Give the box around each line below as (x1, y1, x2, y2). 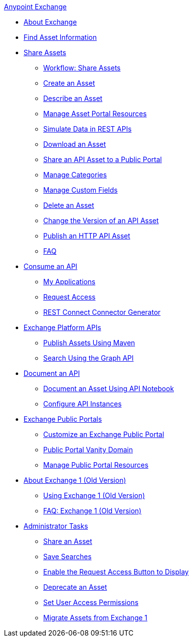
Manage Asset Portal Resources (43, 109, 147, 118)
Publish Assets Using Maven (43, 338, 135, 347)
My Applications (43, 277, 96, 286)
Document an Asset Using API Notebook (43, 384, 174, 393)
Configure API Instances (43, 400, 122, 408)
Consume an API (24, 262, 78, 270)
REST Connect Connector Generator (43, 308, 161, 316)
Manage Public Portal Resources (43, 461, 149, 469)
